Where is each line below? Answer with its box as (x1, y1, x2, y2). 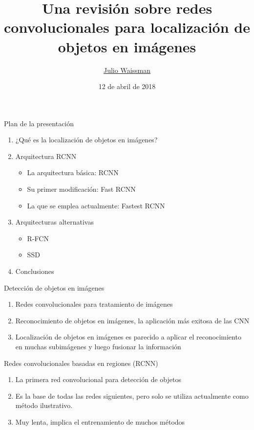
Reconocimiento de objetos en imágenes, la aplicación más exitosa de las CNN (15, 315, 250, 325)
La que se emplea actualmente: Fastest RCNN (27, 200, 165, 210)
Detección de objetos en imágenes (4, 282, 105, 293)
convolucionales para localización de (4, 17, 250, 37)
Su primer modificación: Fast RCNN (27, 184, 136, 194)
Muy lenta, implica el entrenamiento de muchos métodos (15, 416, 185, 427)
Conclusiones (15, 266, 54, 276)
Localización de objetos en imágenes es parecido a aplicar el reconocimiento (15, 332, 241, 342)
